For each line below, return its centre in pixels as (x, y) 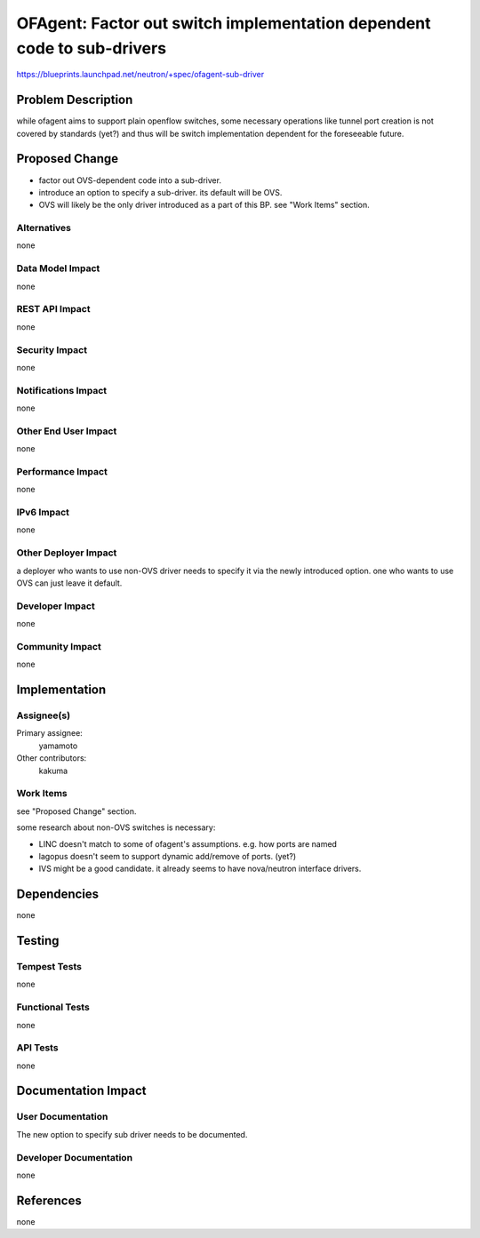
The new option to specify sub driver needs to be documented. (132, 1134)
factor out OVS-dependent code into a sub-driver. (130, 180)
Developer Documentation (75, 1157)
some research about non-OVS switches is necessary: (116, 827)
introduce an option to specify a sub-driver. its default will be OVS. (160, 192)
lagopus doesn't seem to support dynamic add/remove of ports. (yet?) (168, 856)
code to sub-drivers (92, 48)
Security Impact (52, 349)
